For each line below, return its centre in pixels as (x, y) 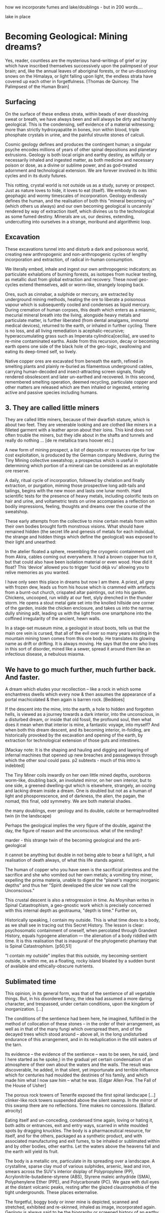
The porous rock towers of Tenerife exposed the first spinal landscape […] (80, 1095)
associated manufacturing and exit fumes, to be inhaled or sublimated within (82, 1141)
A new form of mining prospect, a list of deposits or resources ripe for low (80, 450)
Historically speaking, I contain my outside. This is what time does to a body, (82, 920)
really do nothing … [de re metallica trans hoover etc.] (59, 440)
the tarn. (14, 1044)
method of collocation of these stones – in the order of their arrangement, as (82, 1024)
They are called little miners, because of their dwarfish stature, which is (77, 420)
